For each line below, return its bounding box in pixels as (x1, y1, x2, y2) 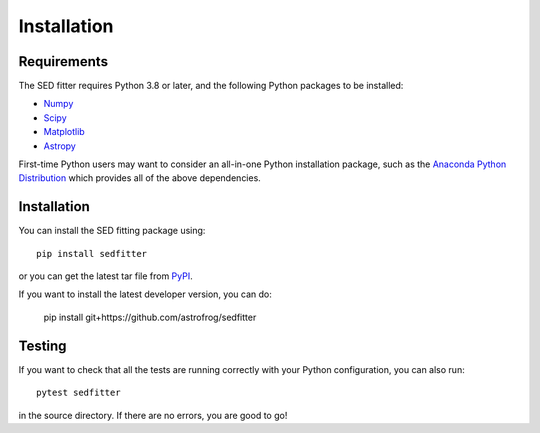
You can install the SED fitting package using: (18, 225, 206, 237)
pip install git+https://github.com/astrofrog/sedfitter (43, 311, 257, 323)
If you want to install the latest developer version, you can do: (18, 288, 272, 300)
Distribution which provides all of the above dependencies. (18, 172, 262, 184)
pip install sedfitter (36, 248, 148, 259)
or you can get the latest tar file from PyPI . (18, 270, 194, 282)
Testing (18, 337, 67, 354)
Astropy (43, 140, 77, 152)
